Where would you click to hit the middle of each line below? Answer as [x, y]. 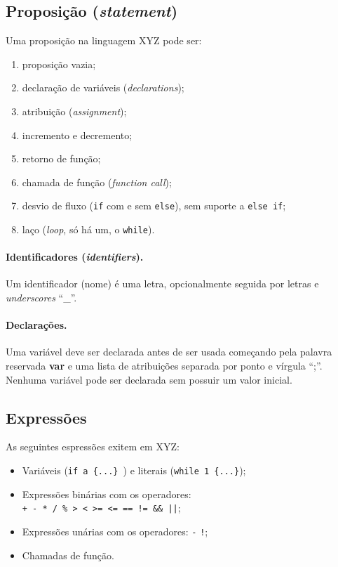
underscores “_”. [41, 298]
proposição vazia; [59, 64]
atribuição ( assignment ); [74, 111]
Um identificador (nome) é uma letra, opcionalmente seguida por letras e [162, 283]
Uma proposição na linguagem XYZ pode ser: [104, 40]
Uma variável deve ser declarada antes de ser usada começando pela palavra [169, 352]
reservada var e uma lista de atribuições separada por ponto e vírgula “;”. [164, 366]
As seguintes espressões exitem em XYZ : [93, 447]
